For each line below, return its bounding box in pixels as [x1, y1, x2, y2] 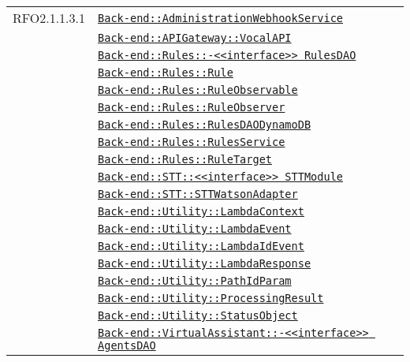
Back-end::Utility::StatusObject [98, 309, 298, 322]
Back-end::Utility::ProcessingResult [98, 292, 324, 304]
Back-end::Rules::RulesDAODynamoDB [98, 118, 311, 131]
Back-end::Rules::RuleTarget [98, 153, 273, 166]
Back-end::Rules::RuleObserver [98, 101, 285, 114]
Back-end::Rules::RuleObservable [98, 84, 298, 96]
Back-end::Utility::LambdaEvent [98, 222, 292, 235]
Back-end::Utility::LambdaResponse [98, 257, 311, 270]
